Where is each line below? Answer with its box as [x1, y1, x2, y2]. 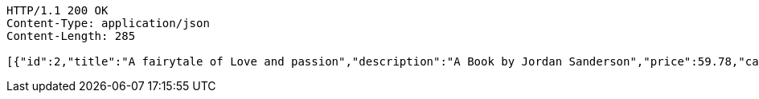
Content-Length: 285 [6, 30, 136, 42]
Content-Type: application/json [6, 17, 210, 30]
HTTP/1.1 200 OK [6, 4, 109, 17]
